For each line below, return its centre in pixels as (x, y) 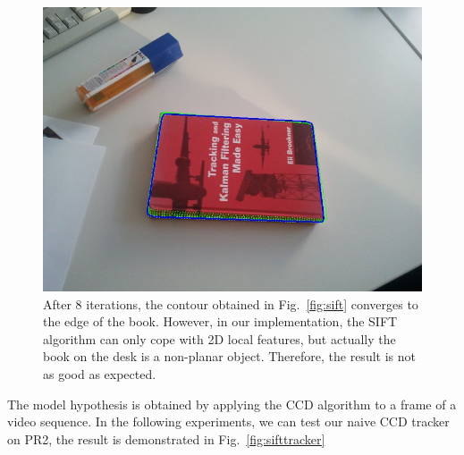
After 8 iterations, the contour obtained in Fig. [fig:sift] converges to (231, 303)
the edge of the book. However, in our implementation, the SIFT (220, 321)
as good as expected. (100, 373)
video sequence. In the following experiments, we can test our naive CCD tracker (228, 421)
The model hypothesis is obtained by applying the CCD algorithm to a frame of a (232, 404)
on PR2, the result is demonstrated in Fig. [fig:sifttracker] (166, 438)
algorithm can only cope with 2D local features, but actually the (219, 338)
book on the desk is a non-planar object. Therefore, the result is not (229, 356)
